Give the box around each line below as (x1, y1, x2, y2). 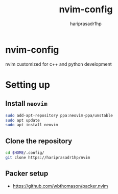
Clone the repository (5, 137, 73, 145)
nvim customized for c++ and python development (5, 61, 112, 67)
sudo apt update (5, 118, 40, 123)
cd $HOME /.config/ (5, 150, 44, 156)
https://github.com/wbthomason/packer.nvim (12, 183, 108, 189)
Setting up (5, 79, 50, 90)
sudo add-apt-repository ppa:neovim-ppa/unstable (5, 113, 113, 118)
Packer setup (5, 169, 49, 178)
